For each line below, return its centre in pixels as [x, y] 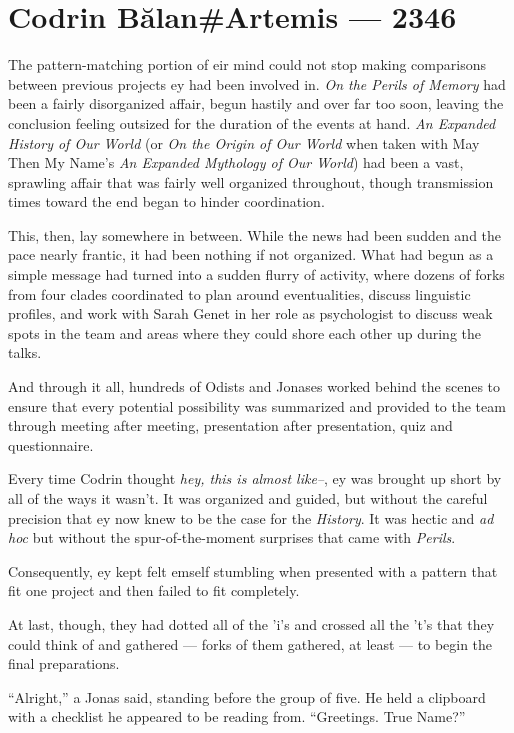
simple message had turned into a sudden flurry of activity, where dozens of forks [256, 274]
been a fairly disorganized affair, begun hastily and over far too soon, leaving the [256, 103]
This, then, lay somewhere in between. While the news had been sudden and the [255, 234]
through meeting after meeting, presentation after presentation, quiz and [230, 425]
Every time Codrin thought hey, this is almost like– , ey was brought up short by [255, 478]
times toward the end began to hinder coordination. [166, 201]
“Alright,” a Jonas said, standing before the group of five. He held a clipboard [247, 696]
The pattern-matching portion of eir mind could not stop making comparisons [247, 64]
